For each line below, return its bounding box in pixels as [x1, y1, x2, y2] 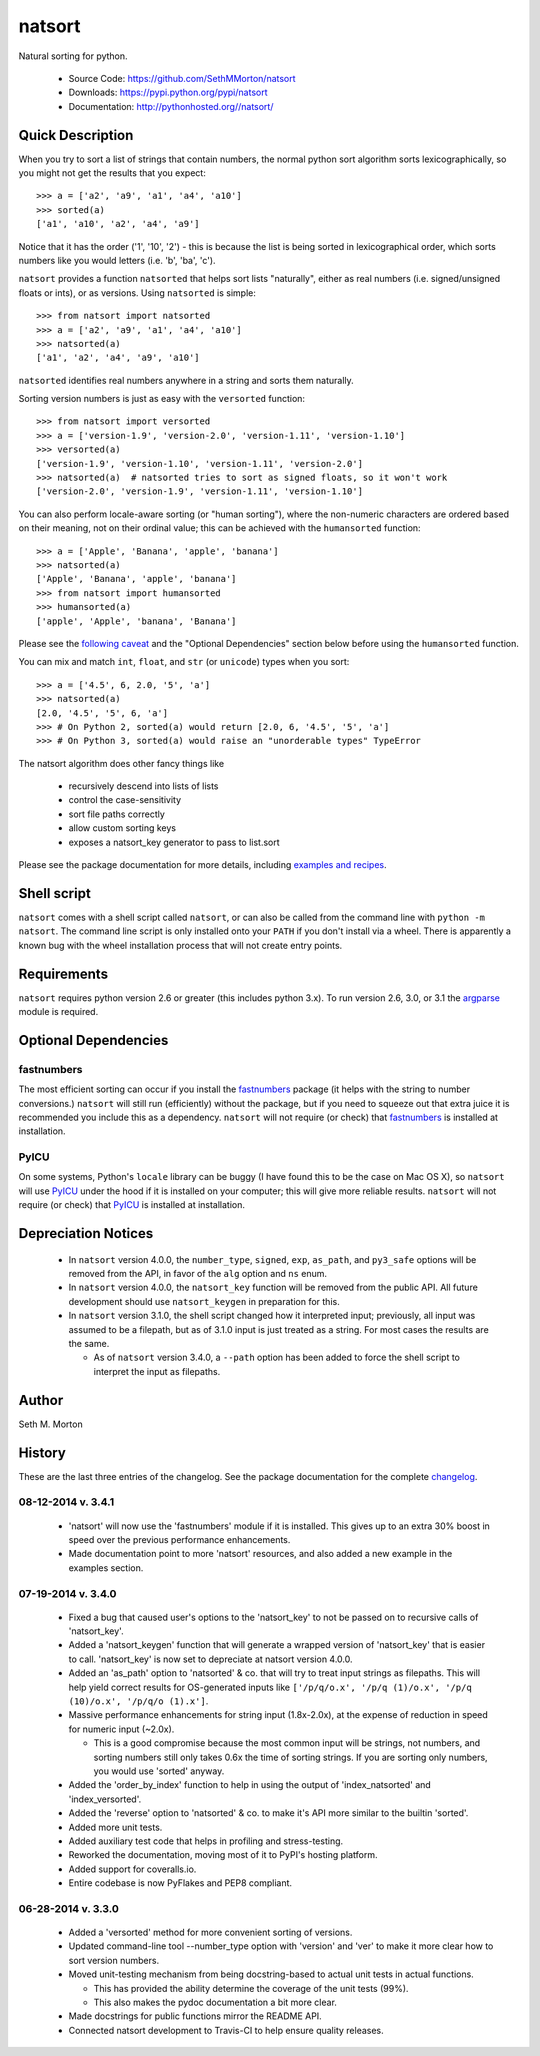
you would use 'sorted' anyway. [93, 1765, 225, 1777]
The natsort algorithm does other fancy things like [18, 757, 225, 769]
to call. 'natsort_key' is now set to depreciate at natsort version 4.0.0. [68, 1653, 354, 1665]
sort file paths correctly [68, 808, 165, 820]
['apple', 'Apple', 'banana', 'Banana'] [36, 615, 237, 627]
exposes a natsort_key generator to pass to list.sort [68, 836, 280, 848]
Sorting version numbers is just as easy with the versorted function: [18, 393, 305, 405]
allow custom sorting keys [68, 822, 177, 834]
